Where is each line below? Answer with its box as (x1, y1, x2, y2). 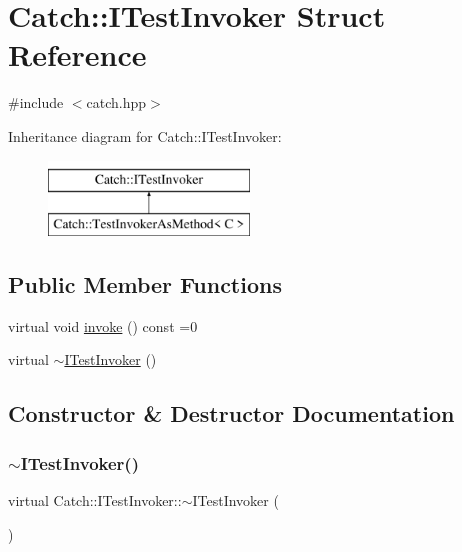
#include (8, 92, 64, 113)
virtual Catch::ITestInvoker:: (8, 490, 182, 511)
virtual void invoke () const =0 (8, 315, 198, 336)
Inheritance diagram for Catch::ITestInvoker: (8, 125, 282, 146)
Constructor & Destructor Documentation (8, 398, 455, 429)
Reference (8, 34, 147, 75)
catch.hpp (86, 92, 147, 113)
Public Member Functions (8, 269, 282, 300)
